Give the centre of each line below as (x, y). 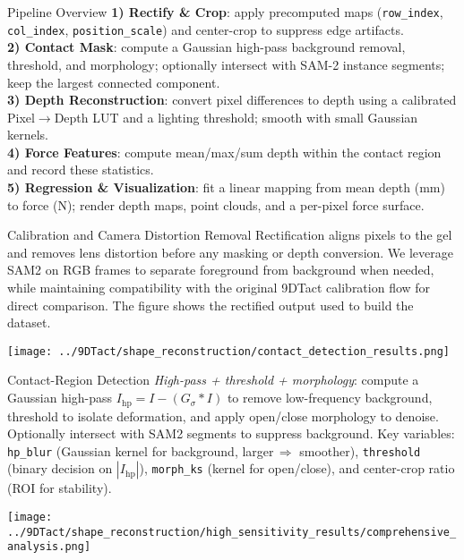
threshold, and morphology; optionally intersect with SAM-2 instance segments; (226, 64)
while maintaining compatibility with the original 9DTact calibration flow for (219, 288)
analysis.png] (49, 547)
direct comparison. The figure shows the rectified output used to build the (211, 305)
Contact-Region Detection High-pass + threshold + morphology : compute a (213, 380)
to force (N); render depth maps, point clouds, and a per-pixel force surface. (216, 204)
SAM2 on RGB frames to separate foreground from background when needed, (221, 270)
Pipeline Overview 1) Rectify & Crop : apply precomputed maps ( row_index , (225, 12)
